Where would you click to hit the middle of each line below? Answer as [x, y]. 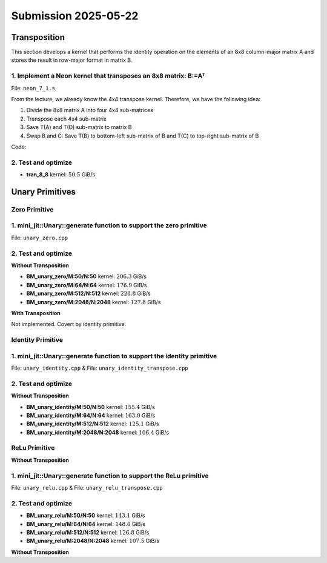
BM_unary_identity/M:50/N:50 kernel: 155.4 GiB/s [91, 407]
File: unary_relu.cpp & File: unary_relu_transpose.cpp [87, 487]
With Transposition [36, 313]
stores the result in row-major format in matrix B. [72, 60]
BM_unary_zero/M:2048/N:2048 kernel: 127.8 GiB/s [94, 302]
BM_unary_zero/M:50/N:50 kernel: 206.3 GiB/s [87, 276]
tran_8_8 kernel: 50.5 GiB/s [61, 175]
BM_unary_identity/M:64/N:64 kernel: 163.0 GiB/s [91, 415]
